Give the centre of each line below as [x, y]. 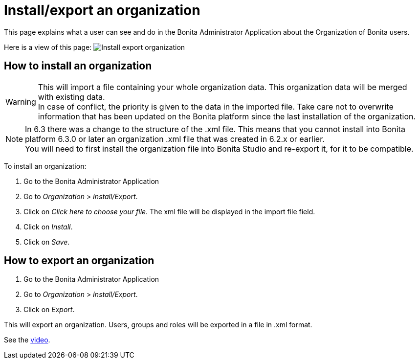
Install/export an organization [102, 10]
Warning [21, 102]
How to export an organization [79, 261]
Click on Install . [48, 227]
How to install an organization [78, 66]
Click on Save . [47, 242]
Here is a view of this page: [48, 47]
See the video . [27, 340]
